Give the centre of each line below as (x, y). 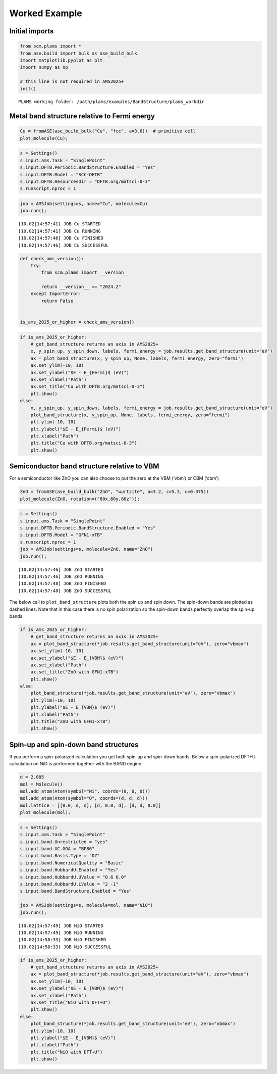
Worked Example (46, 13)
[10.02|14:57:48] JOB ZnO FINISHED (62, 584)
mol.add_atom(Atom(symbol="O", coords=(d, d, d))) (84, 798)
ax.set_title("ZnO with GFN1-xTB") (74, 672)
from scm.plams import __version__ (85, 273)
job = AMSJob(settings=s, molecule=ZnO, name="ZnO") (87, 549)
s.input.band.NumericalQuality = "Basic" (72, 863)
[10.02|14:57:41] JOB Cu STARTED (60, 224)
